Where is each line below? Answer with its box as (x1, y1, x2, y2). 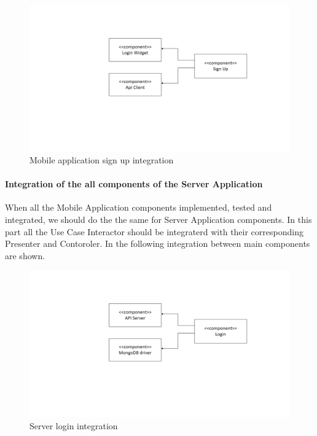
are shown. (5, 249, 45, 262)
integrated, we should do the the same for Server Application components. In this (5, 213, 312, 226)
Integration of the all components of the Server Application (5, 177, 263, 190)
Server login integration (29, 419, 118, 432)
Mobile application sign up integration (29, 154, 174, 166)
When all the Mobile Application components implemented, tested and (5, 201, 272, 214)
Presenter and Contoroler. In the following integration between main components (5, 237, 310, 250)
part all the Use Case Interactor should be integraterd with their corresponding (5, 225, 303, 238)
